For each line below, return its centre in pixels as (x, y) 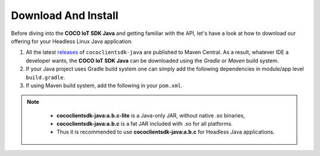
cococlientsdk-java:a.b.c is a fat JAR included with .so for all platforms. (145, 124)
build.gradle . (45, 77)
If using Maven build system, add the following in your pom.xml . (104, 85)
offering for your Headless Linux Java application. (72, 41)
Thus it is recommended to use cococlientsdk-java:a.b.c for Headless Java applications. (166, 132)
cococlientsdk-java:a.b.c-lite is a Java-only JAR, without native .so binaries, (151, 115)
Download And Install (65, 15)
